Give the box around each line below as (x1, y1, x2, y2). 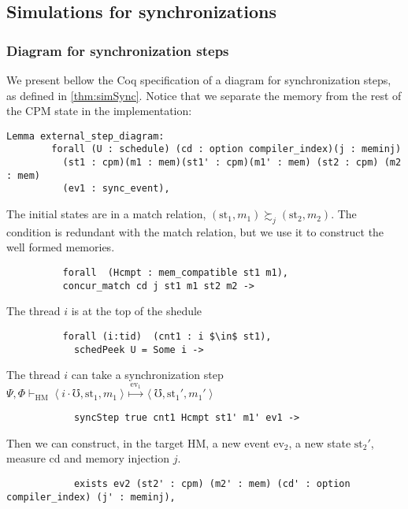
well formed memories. (6, 239, 115, 255)
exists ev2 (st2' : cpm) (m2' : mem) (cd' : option (73, 477, 351, 489)
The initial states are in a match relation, (6, 206, 206, 222)
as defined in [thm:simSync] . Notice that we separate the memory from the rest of (6, 87, 402, 103)
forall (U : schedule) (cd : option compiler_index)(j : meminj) (51, 143, 402, 155)
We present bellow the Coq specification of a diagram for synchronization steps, (6, 72, 391, 87)
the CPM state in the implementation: (6, 102, 192, 119)
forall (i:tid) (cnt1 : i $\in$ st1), (62, 330, 272, 342)
